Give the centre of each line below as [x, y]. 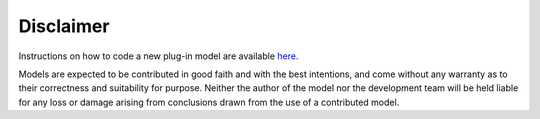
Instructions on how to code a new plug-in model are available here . [158, 56]
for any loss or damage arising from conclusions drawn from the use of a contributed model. [209, 102]
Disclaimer [64, 26]
